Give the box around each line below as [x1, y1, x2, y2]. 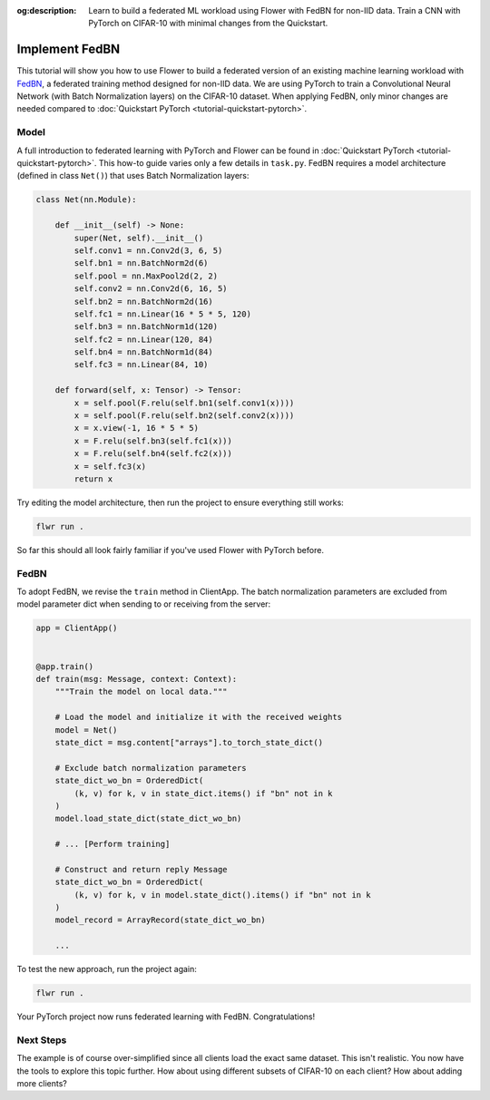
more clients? [16, 1078, 67, 1089]
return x [73, 473, 113, 484]
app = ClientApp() [35, 623, 118, 634]
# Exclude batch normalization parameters [54, 763, 247, 773]
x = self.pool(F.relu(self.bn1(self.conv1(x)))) [73, 397, 295, 408]
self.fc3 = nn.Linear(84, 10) [73, 359, 209, 370]
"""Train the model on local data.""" [54, 686, 228, 697]
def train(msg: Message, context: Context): [35, 674, 238, 684]
